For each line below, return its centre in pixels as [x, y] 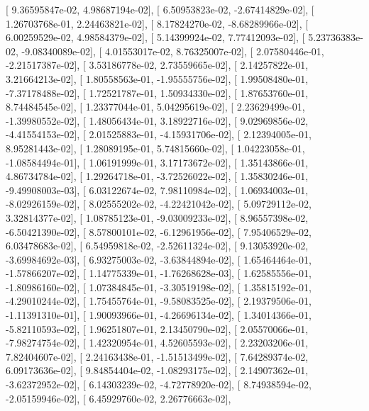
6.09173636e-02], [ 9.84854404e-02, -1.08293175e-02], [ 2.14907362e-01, [157, 370]
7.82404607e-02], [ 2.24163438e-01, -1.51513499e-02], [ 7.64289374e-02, [157, 356]
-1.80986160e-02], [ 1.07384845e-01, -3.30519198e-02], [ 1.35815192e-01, [159, 287]
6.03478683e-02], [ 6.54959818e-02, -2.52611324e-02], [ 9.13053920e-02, [157, 246]
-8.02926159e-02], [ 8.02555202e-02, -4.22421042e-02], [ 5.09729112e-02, [159, 204]
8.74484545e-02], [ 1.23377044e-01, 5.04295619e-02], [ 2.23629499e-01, [155, 107]
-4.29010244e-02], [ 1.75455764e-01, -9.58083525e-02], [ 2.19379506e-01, [159, 301]
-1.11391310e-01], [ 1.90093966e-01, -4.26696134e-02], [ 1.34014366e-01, [159, 315]
